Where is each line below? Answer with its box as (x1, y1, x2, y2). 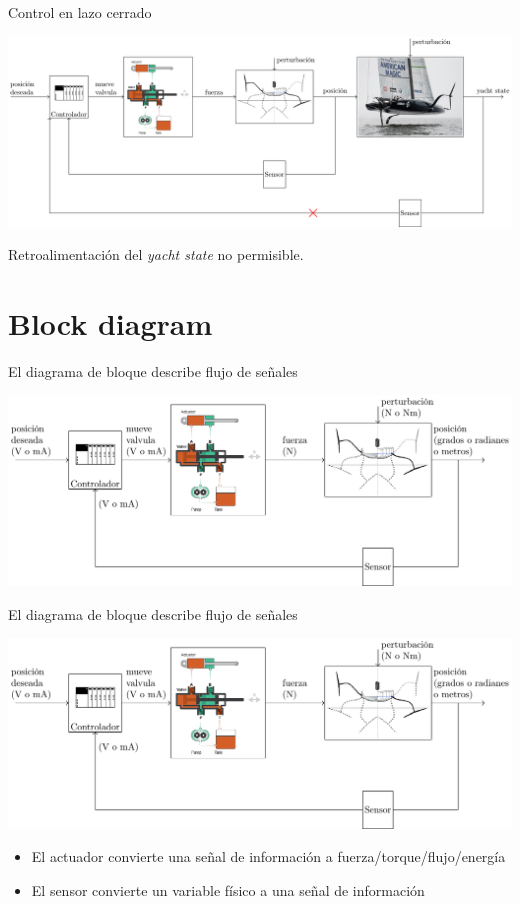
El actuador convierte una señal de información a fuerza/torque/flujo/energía (31, 846, 506, 867)
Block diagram (8, 302, 213, 343)
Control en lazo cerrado (8, 2, 152, 22)
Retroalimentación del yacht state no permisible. (8, 244, 304, 265)
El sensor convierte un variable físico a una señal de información (31, 879, 425, 900)
